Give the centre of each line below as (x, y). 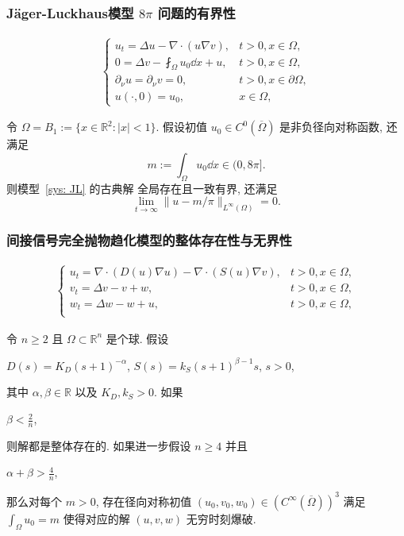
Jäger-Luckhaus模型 (70, 12)
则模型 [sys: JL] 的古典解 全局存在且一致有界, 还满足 (142, 188)
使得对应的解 (96, 518)
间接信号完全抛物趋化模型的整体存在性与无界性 (149, 239)
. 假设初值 (182, 127)
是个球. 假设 (137, 338)
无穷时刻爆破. (221, 518)
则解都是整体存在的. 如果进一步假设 (99, 445)
